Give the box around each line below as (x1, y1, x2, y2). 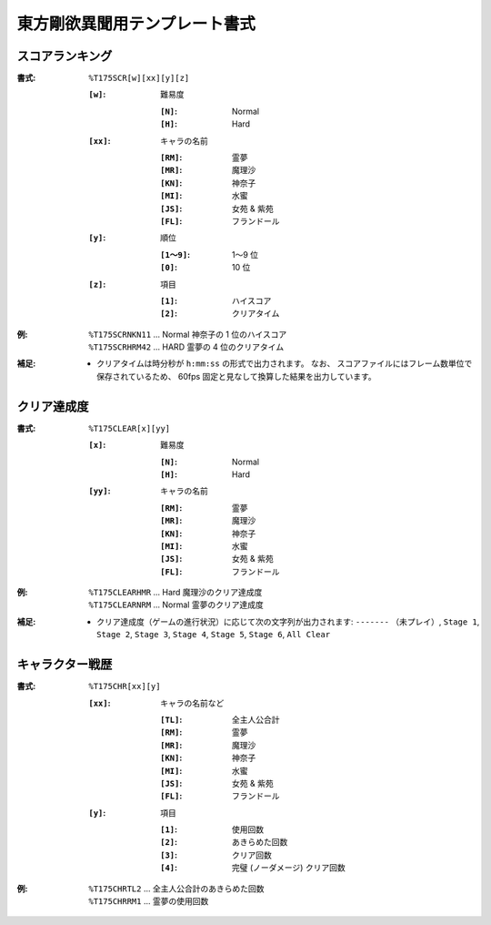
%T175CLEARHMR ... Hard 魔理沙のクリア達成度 (88, 587, 263, 598)
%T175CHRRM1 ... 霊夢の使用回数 (88, 896, 209, 907)
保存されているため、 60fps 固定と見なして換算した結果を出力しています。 (96, 371, 376, 381)
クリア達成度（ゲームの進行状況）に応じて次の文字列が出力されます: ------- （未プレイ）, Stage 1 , (96, 615, 480, 627)
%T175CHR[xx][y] (88, 681, 161, 692)
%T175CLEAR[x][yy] (88, 423, 171, 433)
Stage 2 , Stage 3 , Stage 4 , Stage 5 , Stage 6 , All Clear (96, 629, 331, 640)
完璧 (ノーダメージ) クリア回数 (232, 862, 346, 873)
